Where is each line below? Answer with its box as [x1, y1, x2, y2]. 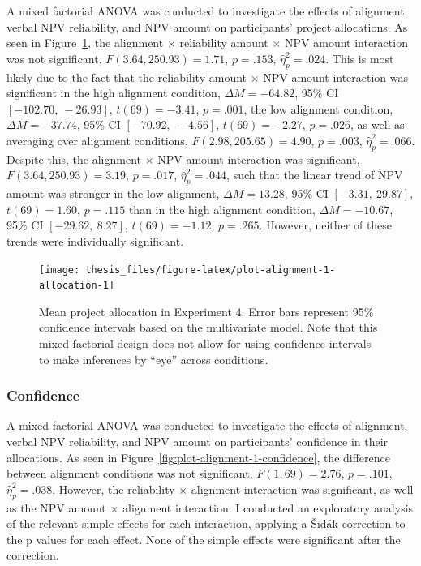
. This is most [325, 49, 394, 66]
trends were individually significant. [6, 232, 184, 249]
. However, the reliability [52, 480, 175, 497]
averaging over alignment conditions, [6, 131, 188, 148]
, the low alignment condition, [243, 100, 393, 117]
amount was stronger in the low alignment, [6, 185, 220, 202]
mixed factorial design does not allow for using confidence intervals [39, 335, 372, 352]
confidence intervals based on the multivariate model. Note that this [39, 319, 378, 336]
